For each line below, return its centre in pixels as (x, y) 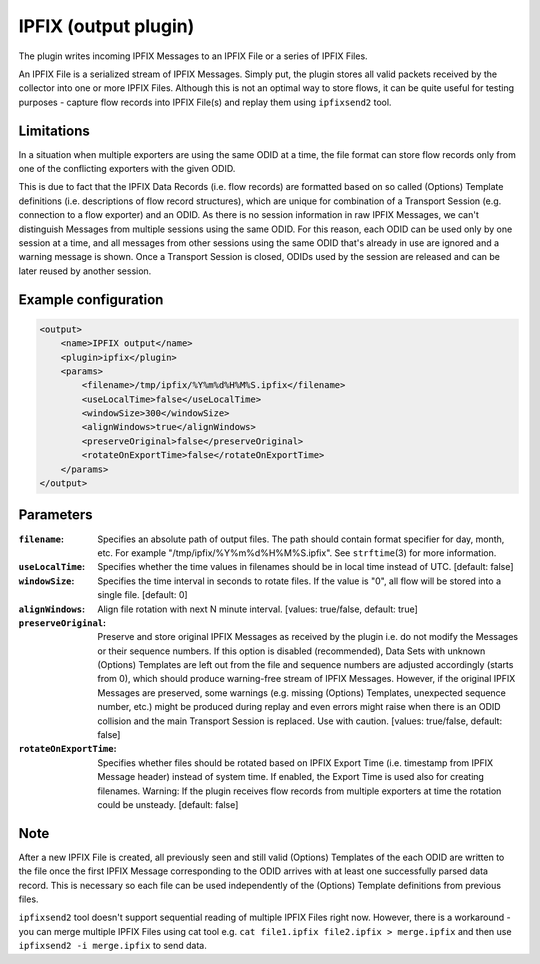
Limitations (54, 130)
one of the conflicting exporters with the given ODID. (127, 169)
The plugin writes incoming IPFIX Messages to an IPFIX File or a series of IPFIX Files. (193, 56)
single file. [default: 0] (143, 595)
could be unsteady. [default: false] (168, 804)
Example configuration (91, 299)
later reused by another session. (85, 271)
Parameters (55, 515)
